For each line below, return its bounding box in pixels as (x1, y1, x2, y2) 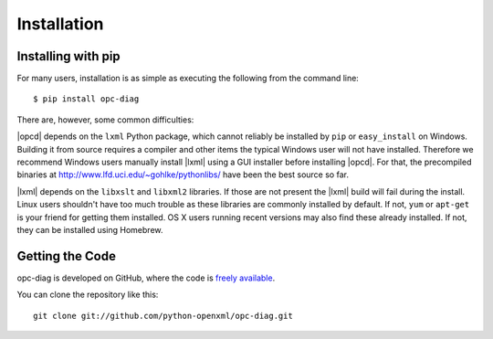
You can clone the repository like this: (16, 289, 159, 301)
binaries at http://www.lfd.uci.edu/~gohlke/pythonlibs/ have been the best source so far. (16, 169, 349, 180)
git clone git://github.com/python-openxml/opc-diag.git (33, 311, 294, 321)
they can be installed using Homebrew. (16, 224, 163, 235)
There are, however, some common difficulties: (16, 114, 194, 125)
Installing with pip (16, 48, 121, 64)
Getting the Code (16, 248, 116, 264)
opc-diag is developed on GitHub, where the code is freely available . (16, 272, 276, 283)
